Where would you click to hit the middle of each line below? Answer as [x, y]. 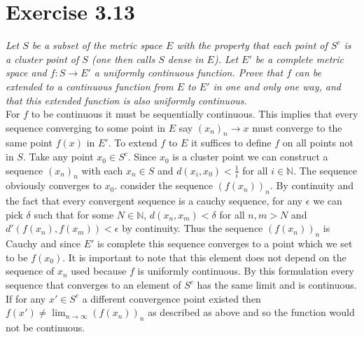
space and [26, 73]
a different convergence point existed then [171, 298]
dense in [185, 59]
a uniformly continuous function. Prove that [189, 73]
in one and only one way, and [277, 86]
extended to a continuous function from [90, 86]
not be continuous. [45, 328]
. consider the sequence [164, 185]
